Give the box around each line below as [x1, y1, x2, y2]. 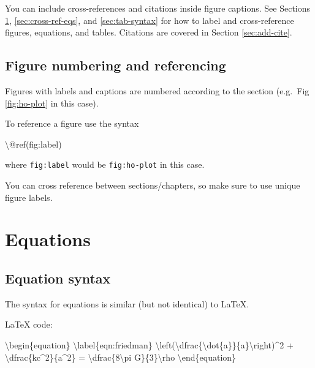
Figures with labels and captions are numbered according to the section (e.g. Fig [5, 84, 309, 97]
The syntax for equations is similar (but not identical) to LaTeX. [5, 297, 249, 310]
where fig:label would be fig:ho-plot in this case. [5, 158, 205, 171]
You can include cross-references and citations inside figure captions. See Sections [5, 2, 311, 14]
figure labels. [5, 190, 53, 203]
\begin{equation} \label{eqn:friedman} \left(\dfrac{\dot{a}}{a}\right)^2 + [5, 338, 294, 351]
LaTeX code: [5, 318, 53, 331]
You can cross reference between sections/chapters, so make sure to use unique [5, 179, 300, 192]
